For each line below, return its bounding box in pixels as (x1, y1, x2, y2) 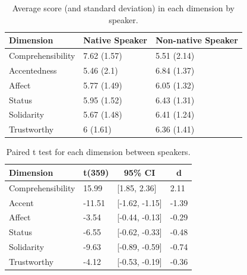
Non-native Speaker (155, 34, 238, 46)
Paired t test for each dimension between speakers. (6, 146, 191, 158)
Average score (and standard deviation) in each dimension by (12, 2, 235, 14)
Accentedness (9, 64, 57, 76)
